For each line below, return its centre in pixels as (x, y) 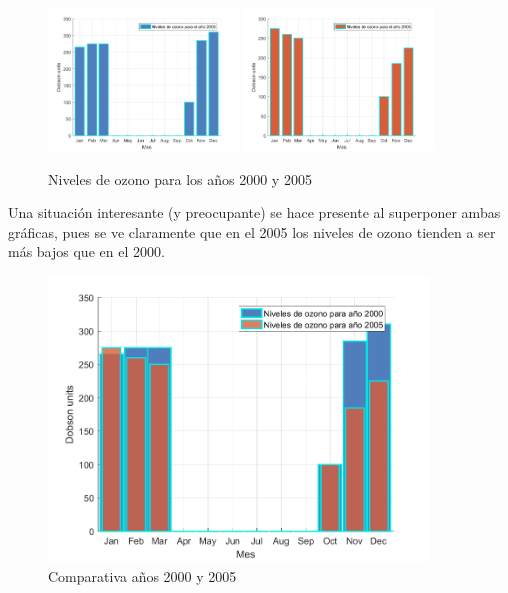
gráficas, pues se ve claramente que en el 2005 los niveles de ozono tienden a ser (252, 231)
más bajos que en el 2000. (86, 251)
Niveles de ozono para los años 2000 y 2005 (180, 178)
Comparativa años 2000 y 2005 (142, 575)
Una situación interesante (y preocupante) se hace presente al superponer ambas (254, 212)
